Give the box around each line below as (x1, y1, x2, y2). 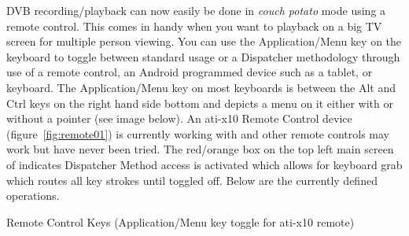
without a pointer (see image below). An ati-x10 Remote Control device (6, 110, 352, 127)
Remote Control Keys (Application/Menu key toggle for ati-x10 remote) (6, 213, 355, 230)
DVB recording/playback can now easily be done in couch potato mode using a (6, 2, 386, 18)
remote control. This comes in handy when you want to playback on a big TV (6, 17, 382, 34)
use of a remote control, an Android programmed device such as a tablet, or (6, 64, 373, 80)
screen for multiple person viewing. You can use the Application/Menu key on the (6, 33, 402, 50)
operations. (6, 187, 60, 204)
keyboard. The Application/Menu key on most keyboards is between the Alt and (6, 79, 396, 95)
